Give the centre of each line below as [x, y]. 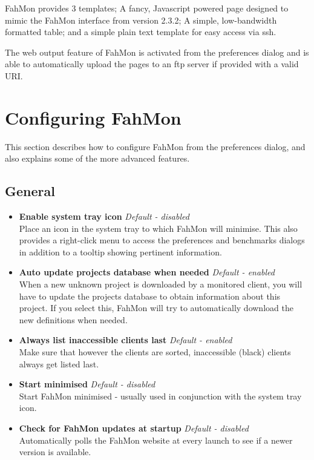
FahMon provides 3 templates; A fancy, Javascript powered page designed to [147, 8]
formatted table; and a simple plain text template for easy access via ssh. [141, 32]
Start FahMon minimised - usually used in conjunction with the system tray [160, 396]
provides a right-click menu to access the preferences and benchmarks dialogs [162, 240]
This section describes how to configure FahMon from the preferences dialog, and [155, 146]
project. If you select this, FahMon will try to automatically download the [156, 308]
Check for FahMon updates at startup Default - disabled [134, 428]
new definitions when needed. [73, 319]
